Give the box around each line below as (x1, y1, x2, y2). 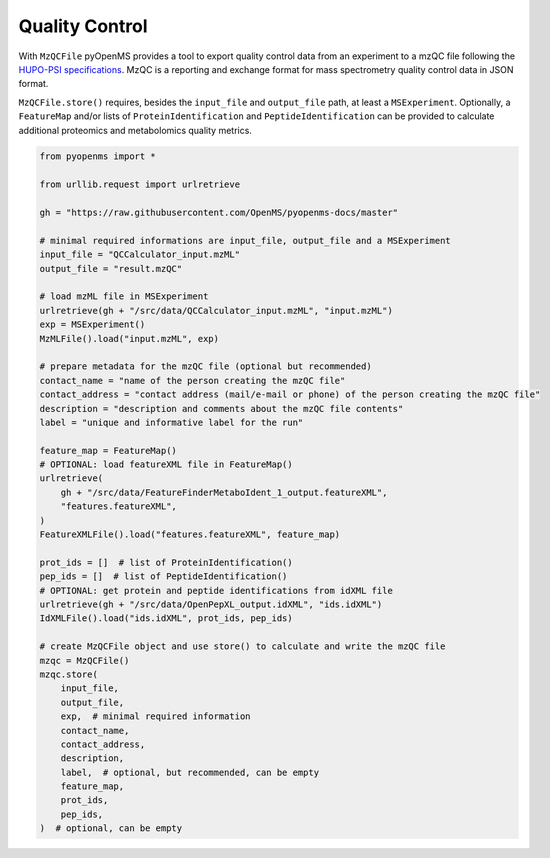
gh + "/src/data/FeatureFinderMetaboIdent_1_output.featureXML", (60, 486, 388, 498)
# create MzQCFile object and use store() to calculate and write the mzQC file (39, 641, 446, 652)
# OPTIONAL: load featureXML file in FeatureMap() (39, 459, 294, 470)
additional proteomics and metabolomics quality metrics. (18, 124, 252, 136)
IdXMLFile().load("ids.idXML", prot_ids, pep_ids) (39, 613, 294, 624)
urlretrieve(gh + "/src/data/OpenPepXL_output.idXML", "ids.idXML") (39, 598, 383, 610)
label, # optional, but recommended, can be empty (60, 766, 320, 778)
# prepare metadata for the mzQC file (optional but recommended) (39, 361, 372, 372)
